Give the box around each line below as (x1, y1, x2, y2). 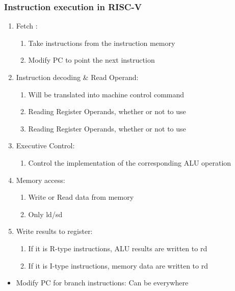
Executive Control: (16, 140, 75, 151)
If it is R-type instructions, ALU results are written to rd (28, 243, 207, 253)
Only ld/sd (28, 208, 63, 219)
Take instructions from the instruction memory (28, 37, 175, 48)
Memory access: (16, 174, 65, 185)
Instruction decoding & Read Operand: (16, 72, 139, 82)
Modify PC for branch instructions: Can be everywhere (16, 277, 189, 288)
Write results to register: (16, 226, 93, 236)
